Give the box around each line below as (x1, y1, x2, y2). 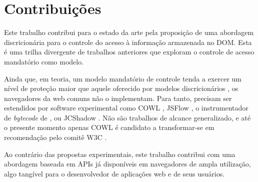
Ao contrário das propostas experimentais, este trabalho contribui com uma (4, 148, 235, 159)
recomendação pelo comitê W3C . (4, 132, 107, 142)
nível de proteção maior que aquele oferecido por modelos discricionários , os (4, 83, 238, 93)
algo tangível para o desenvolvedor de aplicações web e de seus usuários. (4, 168, 225, 178)
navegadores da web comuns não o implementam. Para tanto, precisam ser (4, 92, 232, 103)
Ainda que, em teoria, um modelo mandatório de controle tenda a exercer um (4, 73, 242, 83)
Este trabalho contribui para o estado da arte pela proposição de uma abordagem (4, 27, 254, 37)
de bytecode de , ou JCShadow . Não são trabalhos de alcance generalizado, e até (4, 112, 251, 122)
